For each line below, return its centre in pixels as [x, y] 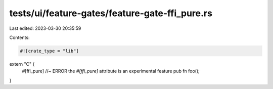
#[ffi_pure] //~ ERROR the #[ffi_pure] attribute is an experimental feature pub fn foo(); [111, 71]
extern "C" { [22, 64]
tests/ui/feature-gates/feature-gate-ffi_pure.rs [111, 13]
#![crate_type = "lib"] [50, 51]
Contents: [19, 37]
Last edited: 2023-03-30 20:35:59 [45, 28]
